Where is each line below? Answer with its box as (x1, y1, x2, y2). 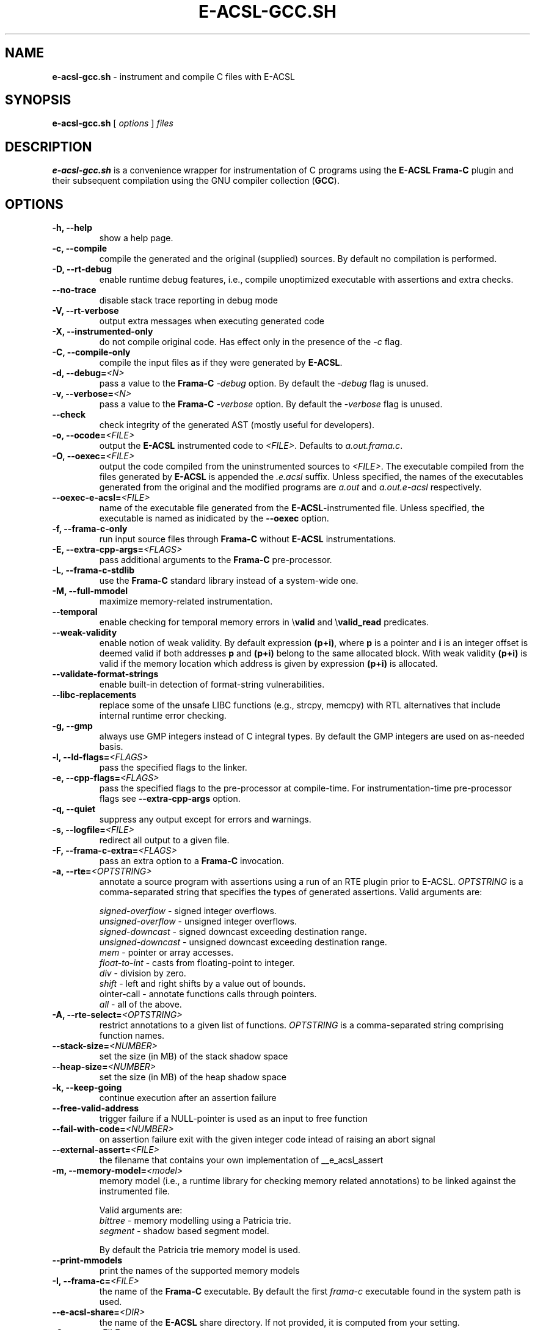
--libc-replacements (52, 689, 137, 700)
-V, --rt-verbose (52, 305, 119, 316)
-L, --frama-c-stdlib (52, 565, 135, 576)
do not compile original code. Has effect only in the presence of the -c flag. (99, 336, 402, 347)
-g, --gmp (52, 721, 93, 732)
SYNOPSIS (5, 92, 71, 108)
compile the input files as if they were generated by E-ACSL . (99, 357, 343, 368)
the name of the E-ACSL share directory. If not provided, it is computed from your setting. (99, 1317, 460, 1328)
